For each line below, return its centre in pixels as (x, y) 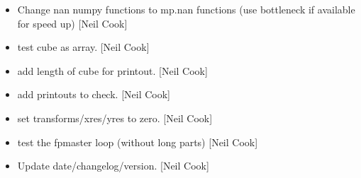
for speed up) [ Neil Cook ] (72, 23)
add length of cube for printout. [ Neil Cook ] (112, 70)
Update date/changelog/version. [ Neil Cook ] (113, 166)
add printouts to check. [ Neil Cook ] (94, 94)
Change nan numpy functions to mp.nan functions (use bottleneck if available (186, 9)
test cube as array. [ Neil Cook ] (83, 47)
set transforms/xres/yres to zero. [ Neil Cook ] (115, 118)
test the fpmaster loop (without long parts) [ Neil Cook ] (138, 142)
